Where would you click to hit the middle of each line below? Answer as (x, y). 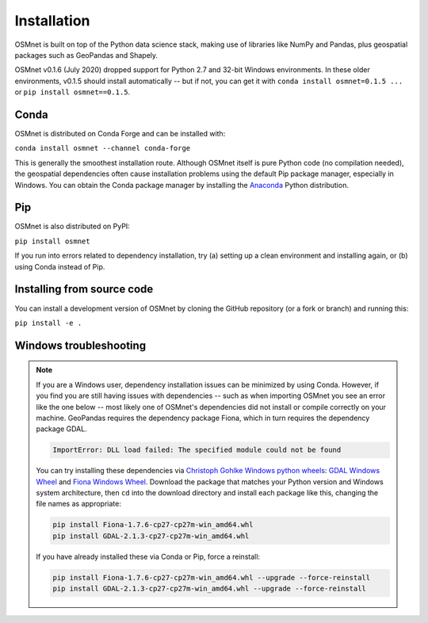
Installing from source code (84, 289)
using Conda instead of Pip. (60, 266)
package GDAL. (61, 429)
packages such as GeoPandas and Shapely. (86, 55)
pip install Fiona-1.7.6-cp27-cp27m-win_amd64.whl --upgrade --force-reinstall (212, 577)
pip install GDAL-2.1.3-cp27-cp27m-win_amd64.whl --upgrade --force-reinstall (209, 589)
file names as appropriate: (79, 504)
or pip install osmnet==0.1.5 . (73, 92)
